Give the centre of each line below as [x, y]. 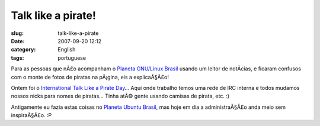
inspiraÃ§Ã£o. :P [31, 115]
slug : [17, 33]
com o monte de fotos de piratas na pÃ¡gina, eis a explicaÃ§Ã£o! [90, 77]
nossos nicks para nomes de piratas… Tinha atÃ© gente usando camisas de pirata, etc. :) [120, 96]
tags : [17, 58]
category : [23, 50]
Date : [18, 41]
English [67, 50]
